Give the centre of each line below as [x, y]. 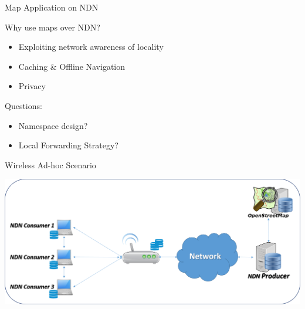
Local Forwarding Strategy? [68, 145]
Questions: [23, 105]
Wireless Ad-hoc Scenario [50, 164]
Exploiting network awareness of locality [91, 47]
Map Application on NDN [52, 7]
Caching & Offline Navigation [72, 66]
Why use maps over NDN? [52, 27]
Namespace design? [53, 125]
